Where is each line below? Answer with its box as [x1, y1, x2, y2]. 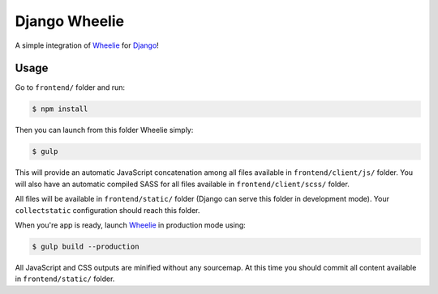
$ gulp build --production [32, 241, 140, 251]
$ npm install [32, 104, 88, 113]
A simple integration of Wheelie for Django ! [15, 40, 160, 50]
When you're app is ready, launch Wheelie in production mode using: [15, 219, 247, 230]
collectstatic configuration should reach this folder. [15, 205, 200, 215]
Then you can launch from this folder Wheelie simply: [15, 126, 194, 135]
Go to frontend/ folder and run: [15, 83, 126, 92]
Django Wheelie [15, 12, 125, 30]
